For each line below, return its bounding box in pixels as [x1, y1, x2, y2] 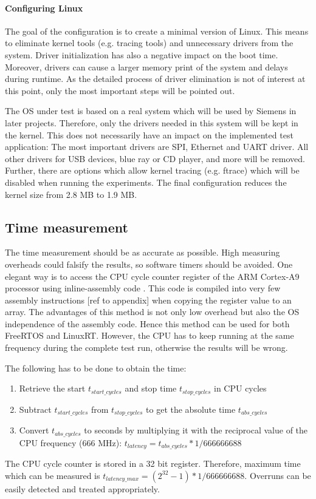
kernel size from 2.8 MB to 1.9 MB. [5, 188, 137, 200]
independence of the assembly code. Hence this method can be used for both [5, 317, 290, 330]
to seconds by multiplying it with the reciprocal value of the [84, 424, 308, 436]
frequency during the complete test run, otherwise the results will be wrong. [5, 341, 288, 354]
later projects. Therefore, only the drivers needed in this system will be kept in [5, 116, 298, 129]
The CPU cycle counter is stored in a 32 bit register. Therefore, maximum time [5, 457, 301, 470]
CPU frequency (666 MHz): [19, 436, 122, 449]
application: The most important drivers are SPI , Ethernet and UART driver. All [5, 140, 309, 153]
